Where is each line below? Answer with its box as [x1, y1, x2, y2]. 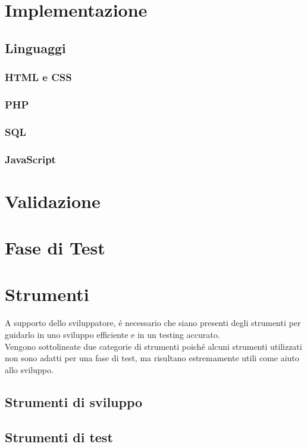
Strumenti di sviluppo [5, 392, 143, 411]
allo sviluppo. [5, 363, 54, 375]
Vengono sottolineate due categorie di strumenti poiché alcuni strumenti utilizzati [5, 340, 302, 352]
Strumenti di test [5, 427, 113, 446]
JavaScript [5, 151, 56, 166]
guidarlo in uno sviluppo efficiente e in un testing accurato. [5, 328, 220, 340]
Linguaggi [5, 38, 66, 57]
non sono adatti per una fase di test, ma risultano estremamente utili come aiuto [5, 352, 299, 364]
